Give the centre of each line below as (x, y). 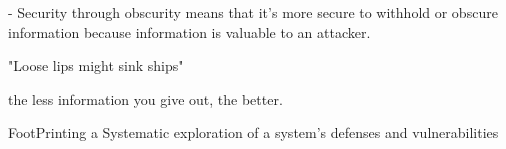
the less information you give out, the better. (145, 98)
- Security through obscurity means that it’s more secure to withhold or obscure (253, 12)
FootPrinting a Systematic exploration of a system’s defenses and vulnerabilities (253, 132)
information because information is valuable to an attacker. (189, 31)
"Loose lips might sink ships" (96, 65)
